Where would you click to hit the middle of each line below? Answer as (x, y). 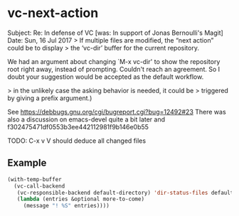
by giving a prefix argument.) (50, 98)
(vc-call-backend (39, 186)
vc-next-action (53, 13)
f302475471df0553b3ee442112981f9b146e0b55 (78, 126)
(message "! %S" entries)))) (67, 206)
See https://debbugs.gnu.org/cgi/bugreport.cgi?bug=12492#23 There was (117, 112)
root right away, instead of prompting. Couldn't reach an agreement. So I (114, 69)
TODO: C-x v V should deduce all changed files (77, 141)
